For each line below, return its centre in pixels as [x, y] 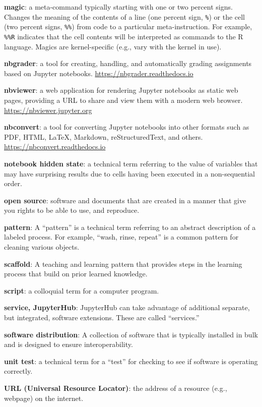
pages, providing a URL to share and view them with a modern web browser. [123, 100]
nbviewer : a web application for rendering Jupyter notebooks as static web [121, 90]
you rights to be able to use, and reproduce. [72, 210]
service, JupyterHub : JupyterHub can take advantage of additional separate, [127, 307]
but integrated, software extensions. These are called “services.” [102, 317]
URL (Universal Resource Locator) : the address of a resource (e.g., [116, 388]
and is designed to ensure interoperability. [69, 344]
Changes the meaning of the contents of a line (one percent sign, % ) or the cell [125, 16]
